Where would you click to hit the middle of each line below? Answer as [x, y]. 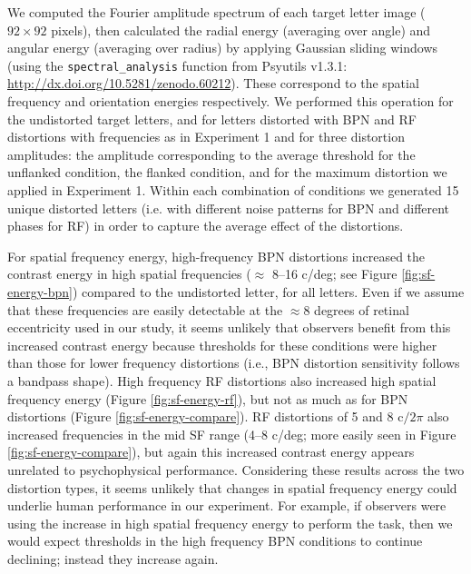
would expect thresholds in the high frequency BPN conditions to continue [215, 541]
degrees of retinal [362, 309]
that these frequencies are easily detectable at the [145, 309]
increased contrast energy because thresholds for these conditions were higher [222, 345]
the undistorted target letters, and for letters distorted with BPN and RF [212, 119]
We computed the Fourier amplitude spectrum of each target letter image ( [216, 12]
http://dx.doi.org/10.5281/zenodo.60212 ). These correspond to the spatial [213, 83]
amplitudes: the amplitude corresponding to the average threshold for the [211, 154]
